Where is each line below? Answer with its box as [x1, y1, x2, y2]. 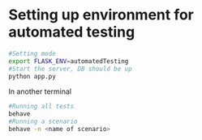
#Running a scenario [8, 117, 79, 126]
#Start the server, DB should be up [8, 65, 132, 73]
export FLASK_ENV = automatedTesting [8, 57, 129, 66]
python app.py [8, 72, 57, 80]
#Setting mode [8, 49, 57, 57]
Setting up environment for [8, 6, 195, 24]
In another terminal [8, 87, 71, 96]
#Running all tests [8, 103, 75, 111]
